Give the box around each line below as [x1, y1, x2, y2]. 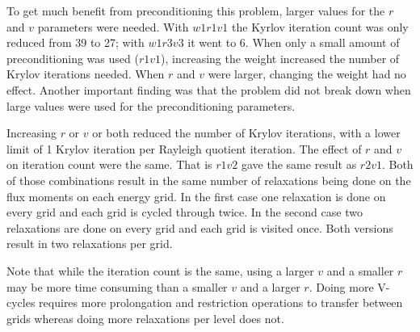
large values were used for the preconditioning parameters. [6, 97, 296, 114]
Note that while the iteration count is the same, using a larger [6, 262, 314, 279]
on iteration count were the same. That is [6, 156, 212, 173]
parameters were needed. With [37, 18, 189, 35]
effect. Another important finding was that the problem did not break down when [6, 81, 411, 98]
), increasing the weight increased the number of [161, 49, 400, 66]
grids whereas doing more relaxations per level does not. [6, 309, 284, 326]
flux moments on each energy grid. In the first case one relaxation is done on [6, 187, 386, 204]
